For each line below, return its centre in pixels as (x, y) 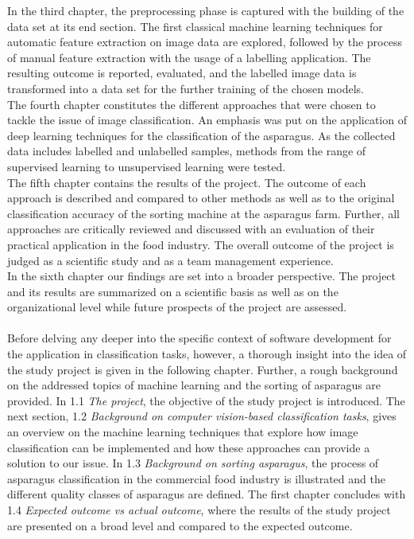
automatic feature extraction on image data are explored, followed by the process (205, 42)
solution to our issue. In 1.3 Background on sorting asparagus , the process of (193, 463)
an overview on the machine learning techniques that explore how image (183, 432)
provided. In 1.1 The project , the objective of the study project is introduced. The (206, 400)
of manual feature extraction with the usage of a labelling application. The (189, 57)
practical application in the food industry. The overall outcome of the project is (201, 244)
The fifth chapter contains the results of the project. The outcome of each (187, 182)
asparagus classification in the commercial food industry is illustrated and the (196, 478)
